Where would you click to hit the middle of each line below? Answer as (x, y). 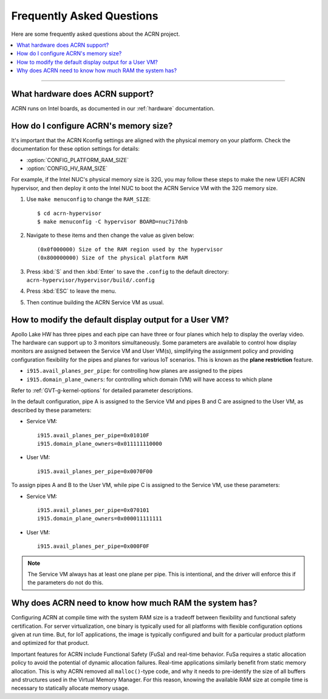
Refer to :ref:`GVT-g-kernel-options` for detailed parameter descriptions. (102, 390)
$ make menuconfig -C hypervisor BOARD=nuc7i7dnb (113, 222)
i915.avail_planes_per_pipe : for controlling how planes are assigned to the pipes (135, 371)
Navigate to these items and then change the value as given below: (110, 235)
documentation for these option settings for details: (75, 149)
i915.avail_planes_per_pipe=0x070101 (94, 510)
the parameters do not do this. (65, 582)
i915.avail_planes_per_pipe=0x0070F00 (95, 471)
